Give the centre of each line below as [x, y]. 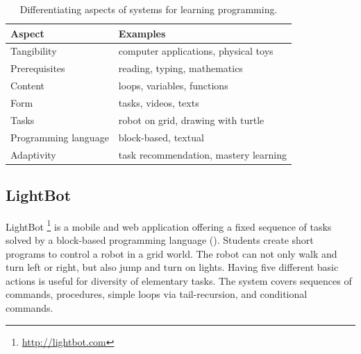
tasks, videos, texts [159, 102]
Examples [142, 33]
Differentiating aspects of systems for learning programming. [149, 9]
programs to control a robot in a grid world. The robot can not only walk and [171, 253]
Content [27, 86]
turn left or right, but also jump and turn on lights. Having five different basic [172, 267]
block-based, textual [161, 137]
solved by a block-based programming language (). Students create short [160, 240]
